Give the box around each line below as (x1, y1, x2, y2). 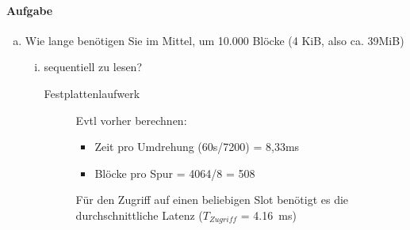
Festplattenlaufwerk (44, 85, 140, 101)
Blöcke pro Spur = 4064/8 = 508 (94, 164, 255, 181)
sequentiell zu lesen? (44, 58, 143, 75)
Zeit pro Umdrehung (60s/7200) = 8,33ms (94, 138, 300, 155)
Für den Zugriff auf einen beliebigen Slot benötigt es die (75, 191, 349, 208)
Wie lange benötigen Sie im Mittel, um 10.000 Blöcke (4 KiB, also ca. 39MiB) (25, 32, 404, 48)
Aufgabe (6, 2, 53, 18)
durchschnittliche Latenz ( (75, 206, 203, 223)
